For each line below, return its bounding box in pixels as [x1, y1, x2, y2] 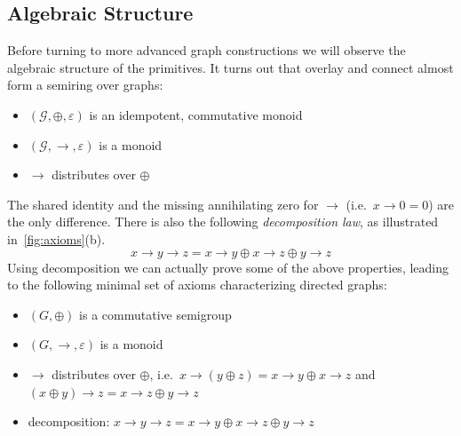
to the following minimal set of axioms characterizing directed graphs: [7, 275, 387, 294]
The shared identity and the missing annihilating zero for [7, 194, 319, 213]
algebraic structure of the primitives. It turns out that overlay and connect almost [7, 58, 454, 76]
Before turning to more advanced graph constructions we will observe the [7, 41, 406, 59]
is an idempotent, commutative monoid [89, 105, 303, 123]
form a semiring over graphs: [7, 75, 163, 94]
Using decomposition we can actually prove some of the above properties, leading [7, 258, 449, 276]
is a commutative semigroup [79, 305, 232, 323]
